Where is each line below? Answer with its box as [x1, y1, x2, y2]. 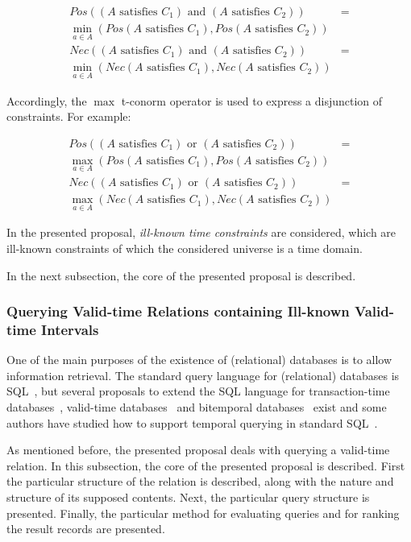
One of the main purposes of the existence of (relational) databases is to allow [6, 351, 392, 368]
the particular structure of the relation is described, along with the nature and [6, 473, 394, 490]
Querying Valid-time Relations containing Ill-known [6, 301, 350, 321]
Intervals [41, 319, 99, 339]
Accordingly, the [6, 92, 87, 109]
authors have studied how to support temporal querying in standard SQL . [6, 414, 378, 431]
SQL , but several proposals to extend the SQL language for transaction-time [6, 383, 390, 399]
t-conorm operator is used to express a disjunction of [121, 92, 383, 109]
